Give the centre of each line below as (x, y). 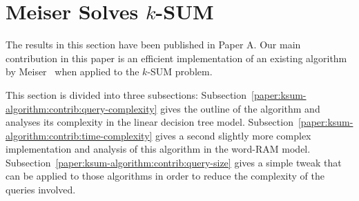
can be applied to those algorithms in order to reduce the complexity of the (165, 176)
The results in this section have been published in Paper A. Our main (153, 45)
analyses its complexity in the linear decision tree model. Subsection (149, 122)
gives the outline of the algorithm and (240, 108)
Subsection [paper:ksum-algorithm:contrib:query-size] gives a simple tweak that (174, 162)
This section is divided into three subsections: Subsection (126, 94)
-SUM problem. (180, 71)
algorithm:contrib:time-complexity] (79, 135)
